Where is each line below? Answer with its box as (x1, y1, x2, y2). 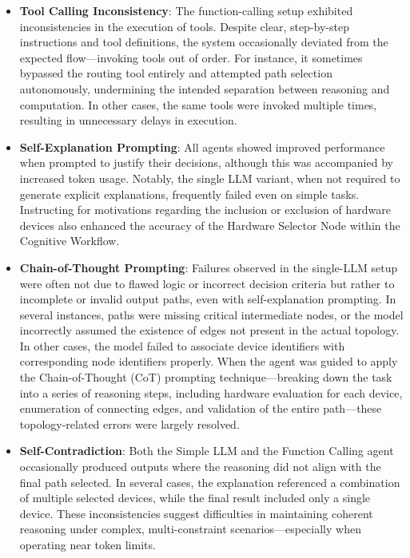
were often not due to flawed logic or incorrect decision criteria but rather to (19, 275, 395, 291)
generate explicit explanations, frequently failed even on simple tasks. (19, 185, 360, 202)
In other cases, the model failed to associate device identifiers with (19, 337, 345, 354)
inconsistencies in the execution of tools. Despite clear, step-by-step (19, 18, 349, 34)
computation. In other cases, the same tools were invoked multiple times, (19, 96, 377, 113)
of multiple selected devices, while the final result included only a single (19, 489, 371, 506)
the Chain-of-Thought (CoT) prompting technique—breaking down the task (19, 369, 392, 386)
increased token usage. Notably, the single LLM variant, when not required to (19, 169, 400, 186)
